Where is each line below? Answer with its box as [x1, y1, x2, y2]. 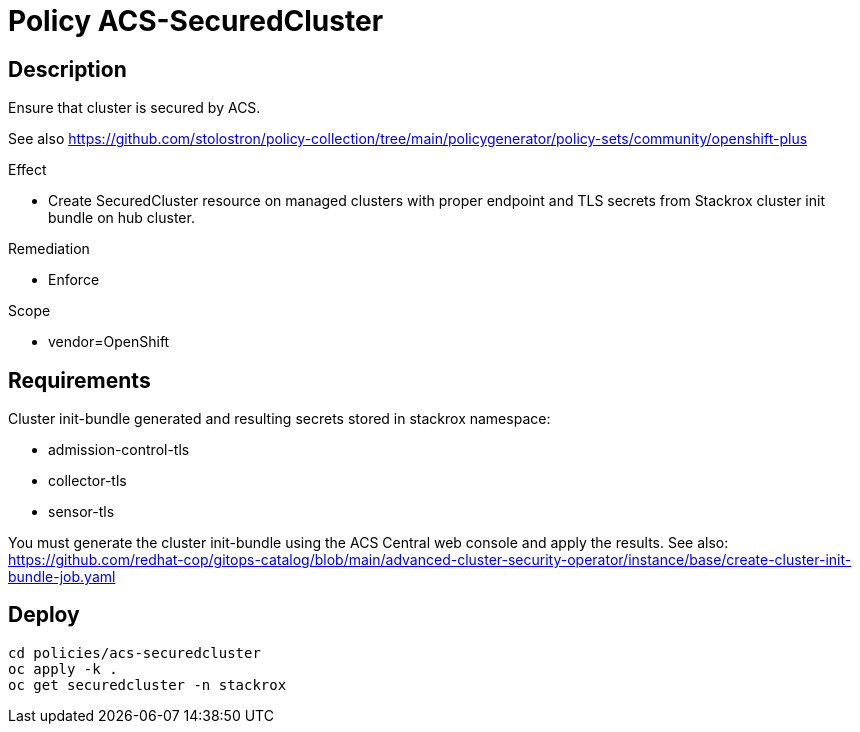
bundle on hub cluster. [48, 209, 195, 227]
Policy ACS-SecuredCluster [8, 4, 384, 38]
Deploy [8, 602, 80, 628]
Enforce [48, 271, 100, 289]
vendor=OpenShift [48, 333, 170, 351]
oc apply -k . [8, 660, 118, 677]
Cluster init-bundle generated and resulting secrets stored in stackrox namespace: [8, 410, 551, 428]
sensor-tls [48, 503, 115, 521]
